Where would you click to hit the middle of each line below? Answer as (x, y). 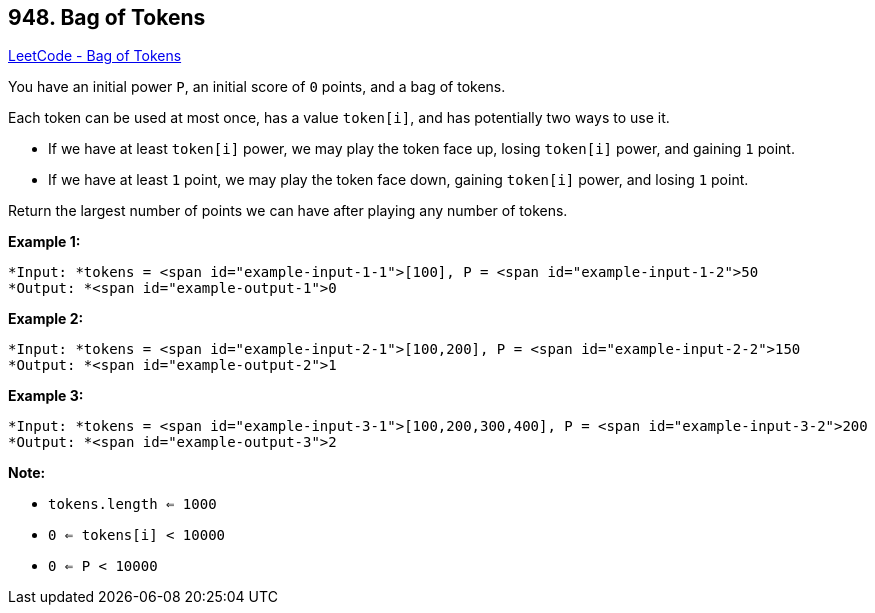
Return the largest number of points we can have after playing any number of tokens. (288, 211)
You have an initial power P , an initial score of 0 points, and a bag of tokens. (257, 87)
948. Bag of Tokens (107, 17)
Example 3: (46, 396)
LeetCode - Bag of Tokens (95, 56)
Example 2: (46, 319)
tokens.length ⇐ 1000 (132, 504)
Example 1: (44, 242)
